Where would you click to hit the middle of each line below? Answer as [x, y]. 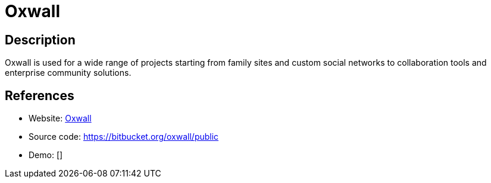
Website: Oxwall [60, 118]
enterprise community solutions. [68, 73]
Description [40, 40]
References [40, 95]
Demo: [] [46, 155]
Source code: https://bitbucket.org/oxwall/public [124, 137]
